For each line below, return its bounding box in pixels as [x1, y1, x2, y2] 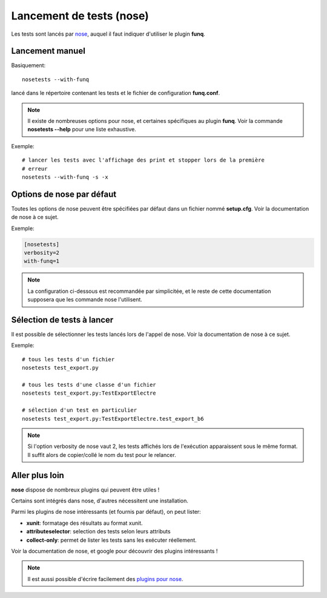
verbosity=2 [24, 249, 60, 257]
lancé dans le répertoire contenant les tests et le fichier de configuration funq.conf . [11, 90, 220, 97]
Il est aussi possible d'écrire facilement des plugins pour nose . [27, 575, 183, 582]
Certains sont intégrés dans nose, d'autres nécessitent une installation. [11, 497, 189, 505]
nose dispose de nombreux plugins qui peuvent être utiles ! [11, 486, 160, 493]
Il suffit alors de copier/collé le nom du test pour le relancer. [27, 451, 176, 458]
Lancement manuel [11, 46, 86, 56]
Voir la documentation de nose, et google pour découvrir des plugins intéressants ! [11, 548, 218, 555]
